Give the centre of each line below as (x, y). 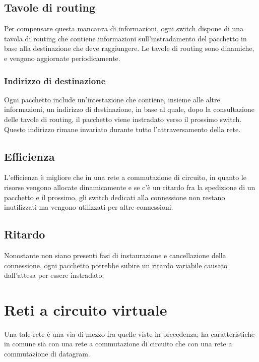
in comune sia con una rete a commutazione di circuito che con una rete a (118, 344)
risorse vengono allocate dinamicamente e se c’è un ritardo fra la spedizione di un (130, 187)
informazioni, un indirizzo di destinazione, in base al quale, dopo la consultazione (129, 109)
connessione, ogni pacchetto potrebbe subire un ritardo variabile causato (116, 265)
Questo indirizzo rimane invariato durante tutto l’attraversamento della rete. (122, 129)
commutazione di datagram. (47, 354)
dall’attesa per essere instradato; (54, 275)
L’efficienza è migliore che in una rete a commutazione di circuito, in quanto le (125, 177)
